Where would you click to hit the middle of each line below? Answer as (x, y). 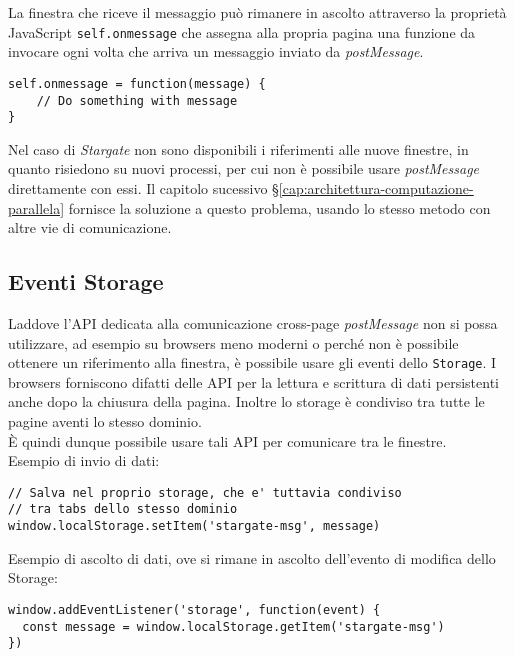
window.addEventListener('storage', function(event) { (194, 609)
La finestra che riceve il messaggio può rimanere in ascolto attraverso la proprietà (257, 12)
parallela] (36, 207)
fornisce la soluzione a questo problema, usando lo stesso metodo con (279, 207)
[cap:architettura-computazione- (376, 188)
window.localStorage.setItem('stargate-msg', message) (194, 526)
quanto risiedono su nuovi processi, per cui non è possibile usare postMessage (244, 168)
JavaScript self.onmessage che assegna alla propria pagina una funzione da (242, 31)
